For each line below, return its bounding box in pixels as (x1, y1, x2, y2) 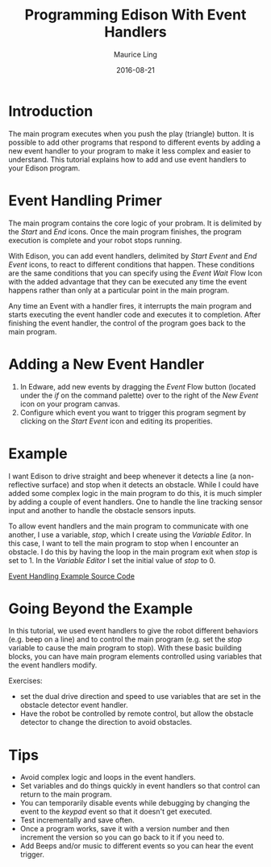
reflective (8, 479, 40, 490)
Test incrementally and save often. (19, 815, 135, 825)
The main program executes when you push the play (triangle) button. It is (8, 128, 255, 138)
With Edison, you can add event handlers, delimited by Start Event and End (8, 250, 257, 260)
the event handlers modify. (8, 660, 98, 670)
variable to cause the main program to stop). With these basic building (8, 643, 242, 653)
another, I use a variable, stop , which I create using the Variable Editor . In (8, 529, 252, 539)
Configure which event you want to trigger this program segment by (19, 407, 247, 417)
